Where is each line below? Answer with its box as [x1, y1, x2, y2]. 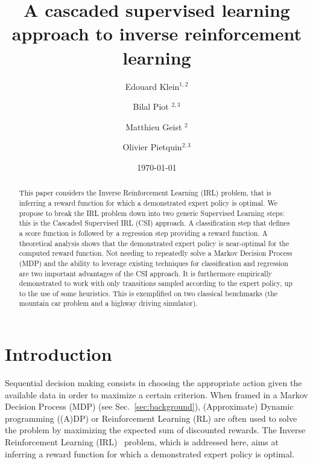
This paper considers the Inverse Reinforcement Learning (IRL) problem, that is [19, 188, 271, 198]
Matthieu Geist [125, 120, 182, 133]
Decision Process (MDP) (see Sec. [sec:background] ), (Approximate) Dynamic [5, 400, 294, 413]
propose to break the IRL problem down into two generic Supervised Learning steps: [19, 208, 285, 218]
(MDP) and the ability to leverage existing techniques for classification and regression [19, 258, 288, 268]
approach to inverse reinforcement [11, 21, 302, 46]
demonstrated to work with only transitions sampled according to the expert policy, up [19, 278, 292, 288]
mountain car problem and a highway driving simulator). [19, 298, 198, 308]
